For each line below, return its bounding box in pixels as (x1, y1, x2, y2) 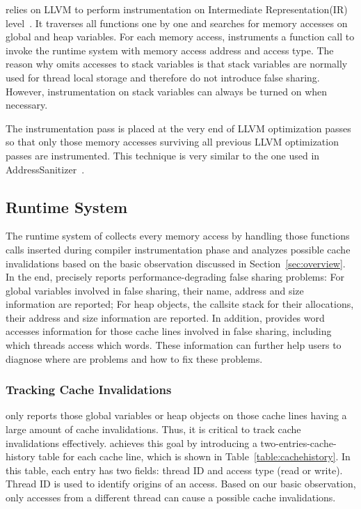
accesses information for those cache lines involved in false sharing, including (6, 324, 332, 338)
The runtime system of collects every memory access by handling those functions (6, 228, 350, 243)
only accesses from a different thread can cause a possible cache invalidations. (6, 490, 336, 505)
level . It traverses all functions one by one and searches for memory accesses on (6, 15, 348, 30)
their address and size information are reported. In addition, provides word (6, 310, 325, 324)
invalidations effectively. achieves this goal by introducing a (6, 435, 257, 450)
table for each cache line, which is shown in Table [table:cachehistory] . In (38, 449, 351, 464)
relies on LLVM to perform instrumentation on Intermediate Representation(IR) (6, 2, 348, 16)
